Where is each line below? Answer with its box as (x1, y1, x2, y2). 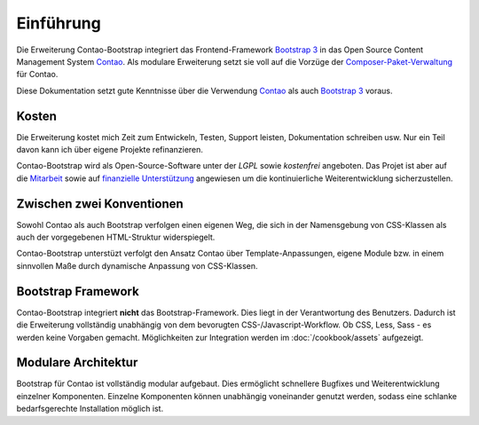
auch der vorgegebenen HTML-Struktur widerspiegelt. (16, 232, 216, 243)
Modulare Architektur (16, 355, 138, 370)
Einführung (16, 13, 101, 33)
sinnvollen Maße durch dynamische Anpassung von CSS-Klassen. (16, 260, 258, 271)
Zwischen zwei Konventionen (16, 196, 184, 211)
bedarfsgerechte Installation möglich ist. (16, 404, 164, 414)
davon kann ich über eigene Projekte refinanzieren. (16, 145, 204, 155)
